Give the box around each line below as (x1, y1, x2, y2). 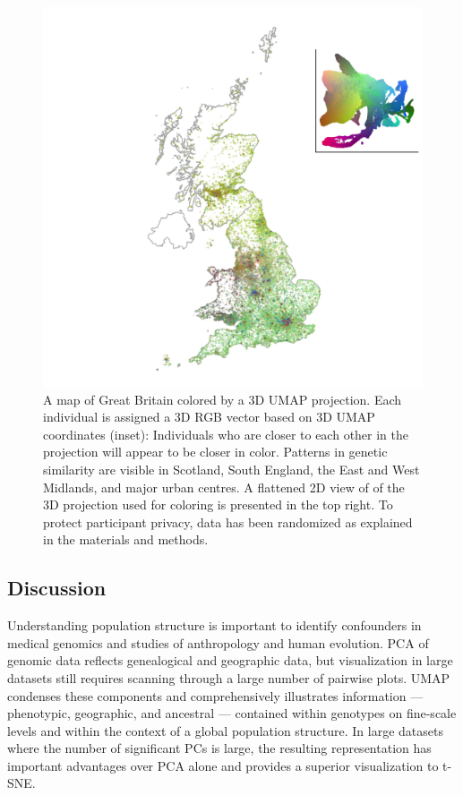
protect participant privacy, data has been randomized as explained (43, 512, 413, 531)
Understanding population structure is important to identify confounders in (7, 616, 422, 635)
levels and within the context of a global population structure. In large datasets (7, 721, 443, 739)
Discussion (7, 574, 107, 602)
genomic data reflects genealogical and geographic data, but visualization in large (7, 651, 453, 670)
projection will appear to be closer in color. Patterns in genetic (43, 442, 388, 461)
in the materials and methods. (43, 530, 209, 549)
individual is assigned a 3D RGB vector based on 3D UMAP (43, 407, 375, 426)
